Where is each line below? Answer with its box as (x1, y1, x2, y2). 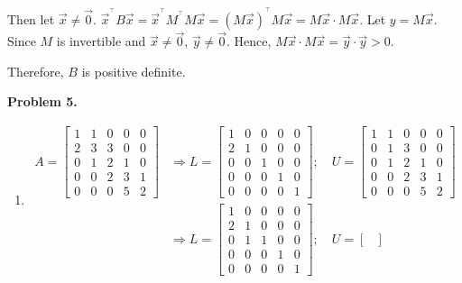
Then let (7, 10, 55, 29)
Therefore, (7, 61, 64, 80)
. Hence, (226, 32, 272, 50)
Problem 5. (7, 92, 78, 111)
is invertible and (56, 32, 146, 50)
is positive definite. (81, 61, 186, 80)
